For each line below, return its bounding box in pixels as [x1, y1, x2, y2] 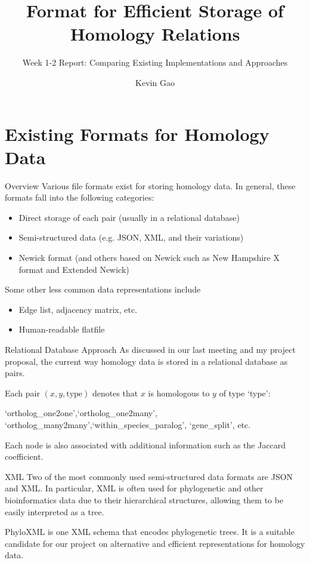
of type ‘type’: [219, 386, 271, 399]
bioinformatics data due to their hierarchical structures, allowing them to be [5, 493, 284, 506]
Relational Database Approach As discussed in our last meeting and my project [5, 343, 296, 355]
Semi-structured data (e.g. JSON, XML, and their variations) [18, 231, 244, 244]
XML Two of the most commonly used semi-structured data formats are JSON [5, 470, 293, 482]
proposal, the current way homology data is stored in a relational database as [5, 355, 288, 367]
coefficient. [5, 450, 44, 463]
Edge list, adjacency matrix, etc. [18, 303, 138, 315]
